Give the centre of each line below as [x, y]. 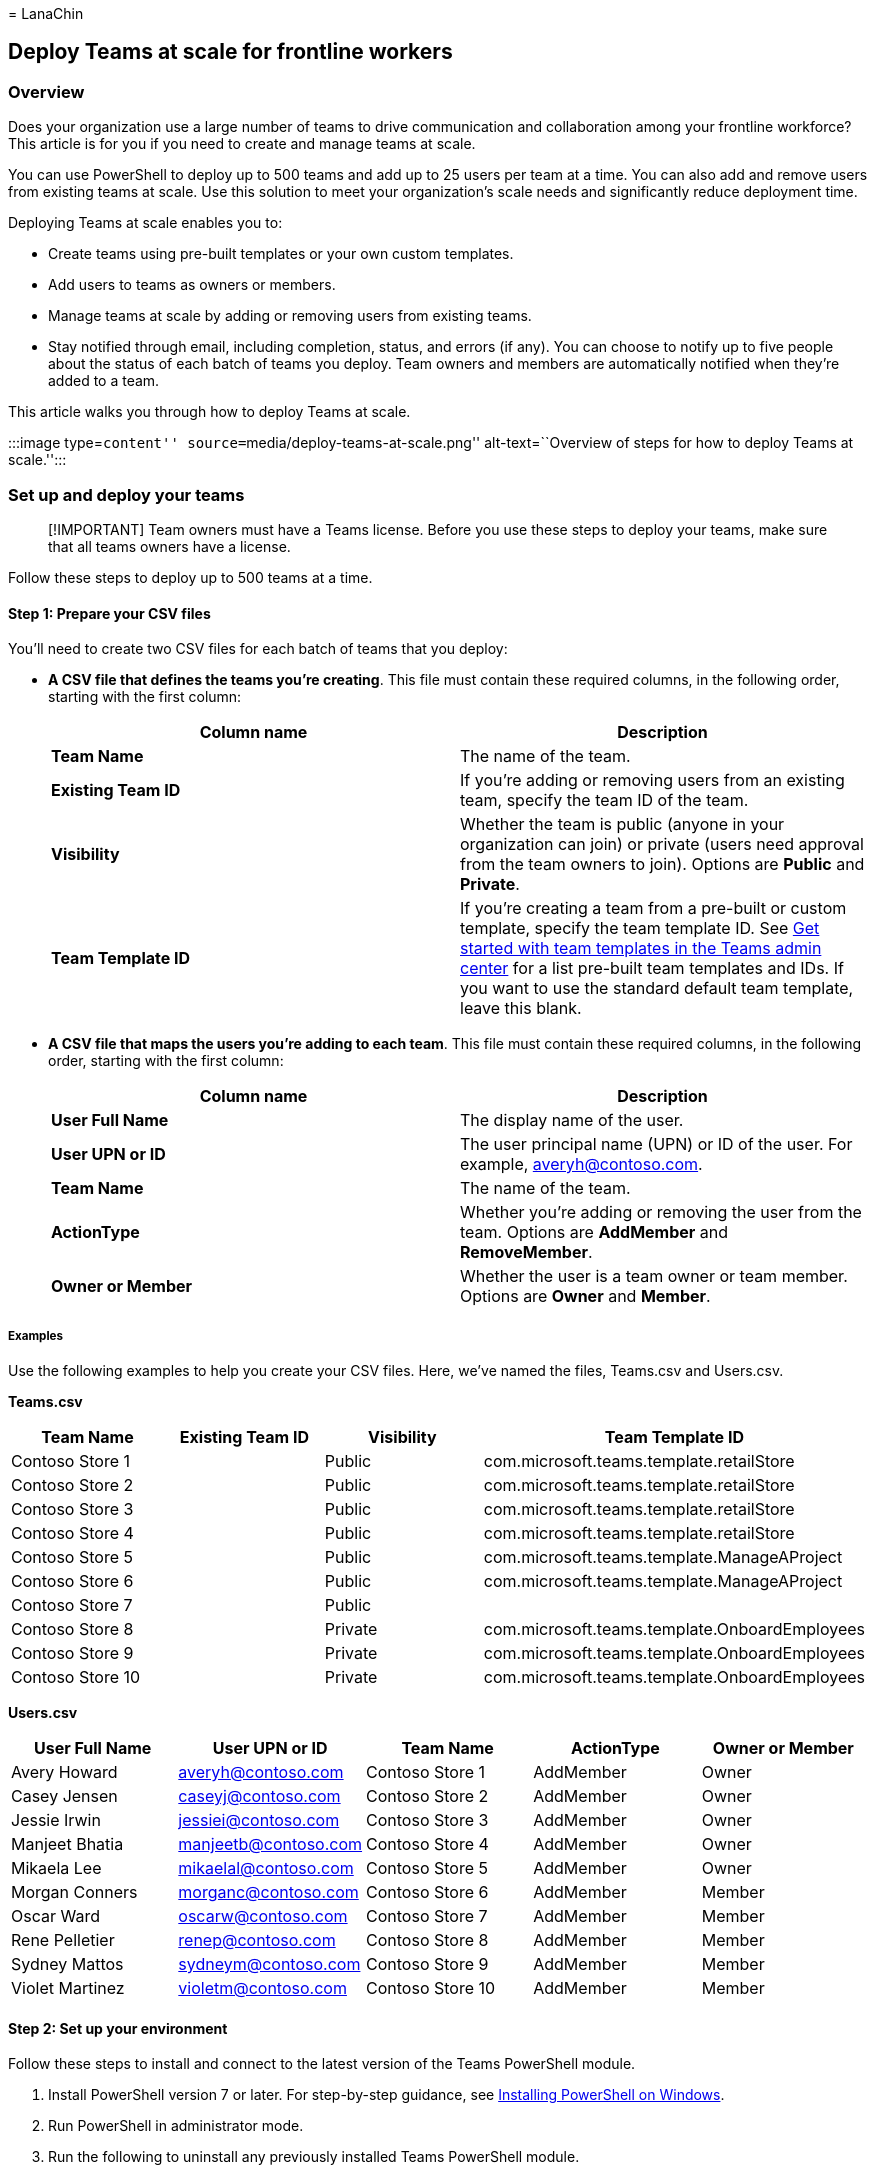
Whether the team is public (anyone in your [622, 824]
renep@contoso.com [257, 1939]
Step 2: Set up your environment [118, 2028]
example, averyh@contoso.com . [581, 1164]
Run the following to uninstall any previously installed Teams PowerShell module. [314, 2157]
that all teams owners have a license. [169, 546]
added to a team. [104, 381]
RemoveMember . [526, 1252]
